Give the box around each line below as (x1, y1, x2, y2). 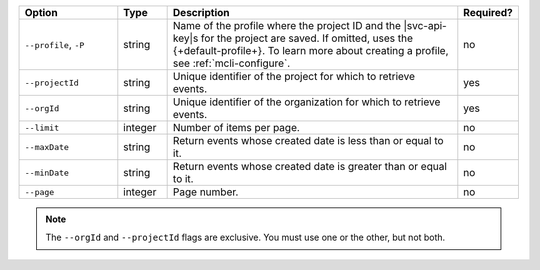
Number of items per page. (172, 121, 300, 134)
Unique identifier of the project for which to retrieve (172, 70, 415, 83)
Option (24, 6, 59, 19)
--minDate (24, 167, 70, 178)
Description (172, 6, 230, 19)
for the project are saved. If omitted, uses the (200, 31, 414, 45)
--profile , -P (24, 38, 85, 51)
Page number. (172, 185, 239, 199)
